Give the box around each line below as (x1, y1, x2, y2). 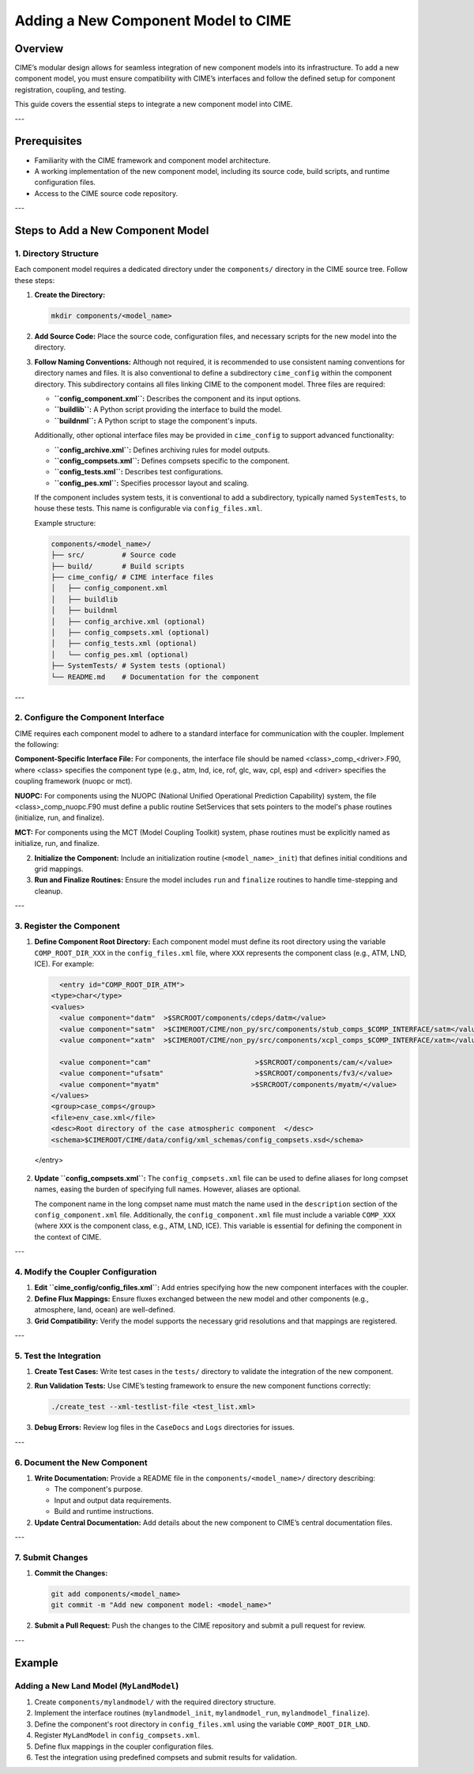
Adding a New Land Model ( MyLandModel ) (14, 1680, 179, 1691)
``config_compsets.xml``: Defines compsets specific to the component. (54, 455, 290, 466)
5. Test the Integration (14, 1350, 102, 1361)
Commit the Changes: (34, 1568, 108, 1578)
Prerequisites (14, 134, 82, 148)
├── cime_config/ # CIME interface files (51, 573, 214, 582)
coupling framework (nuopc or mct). (14, 776, 134, 786)
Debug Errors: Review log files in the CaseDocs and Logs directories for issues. (34, 1423, 295, 1432)
